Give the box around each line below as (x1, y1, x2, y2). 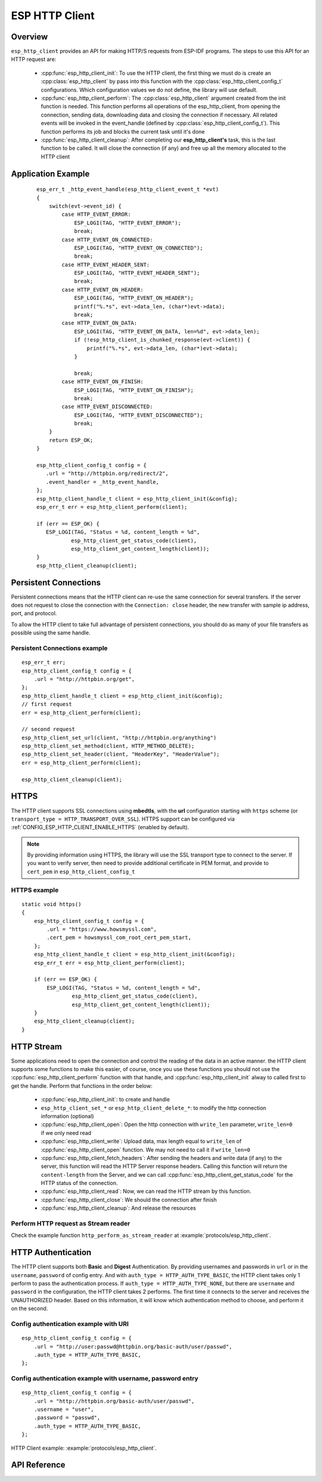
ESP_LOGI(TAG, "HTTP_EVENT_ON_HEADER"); (74, 294, 194, 302)
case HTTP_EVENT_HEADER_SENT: (61, 261, 150, 268)
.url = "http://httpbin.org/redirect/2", (45, 470, 169, 477)
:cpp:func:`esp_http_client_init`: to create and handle (41, 1096, 170, 1103)
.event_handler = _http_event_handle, (45, 478, 159, 485)
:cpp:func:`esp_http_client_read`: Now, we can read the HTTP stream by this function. (41, 1188, 252, 1195)
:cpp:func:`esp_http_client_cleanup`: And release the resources (41, 1204, 196, 1212)
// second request (21, 726, 76, 733)
